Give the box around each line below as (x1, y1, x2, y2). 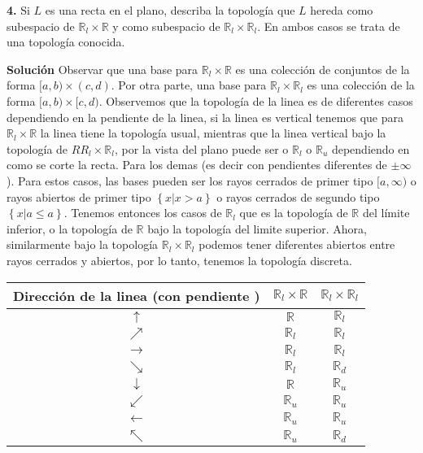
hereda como (310, 2, 373, 18)
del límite (362, 204, 410, 221)
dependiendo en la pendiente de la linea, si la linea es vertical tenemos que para (7, 108, 403, 125)
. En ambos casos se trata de (257, 17, 400, 34)
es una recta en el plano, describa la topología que (45, 2, 295, 18)
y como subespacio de (112, 17, 220, 34)
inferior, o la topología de (7, 220, 133, 237)
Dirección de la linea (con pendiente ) (13, 285, 260, 305)
